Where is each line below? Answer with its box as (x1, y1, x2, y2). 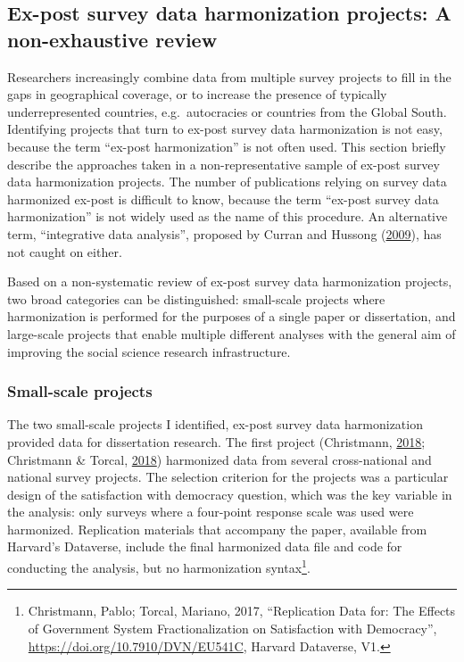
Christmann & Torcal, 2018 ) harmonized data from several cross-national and (7, 450, 432, 468)
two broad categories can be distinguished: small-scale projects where (7, 289, 385, 308)
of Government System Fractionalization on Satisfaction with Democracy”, (28, 618, 437, 637)
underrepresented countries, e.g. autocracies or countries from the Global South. (7, 102, 447, 120)
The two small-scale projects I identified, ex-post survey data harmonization (7, 415, 423, 434)
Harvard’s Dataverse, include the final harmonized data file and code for (7, 537, 402, 556)
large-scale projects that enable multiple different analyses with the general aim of (7, 324, 456, 343)
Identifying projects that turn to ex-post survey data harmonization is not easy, (7, 120, 443, 138)
